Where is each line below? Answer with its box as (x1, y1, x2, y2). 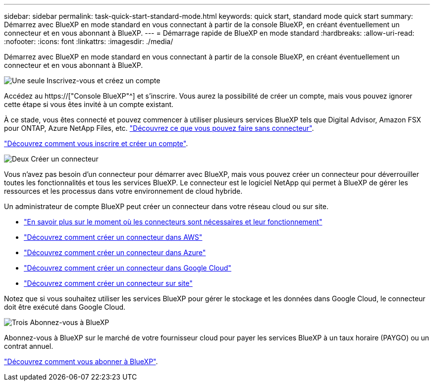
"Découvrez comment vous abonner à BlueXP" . (4, 357, 158, 366)
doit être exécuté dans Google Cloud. (4, 303, 126, 311)
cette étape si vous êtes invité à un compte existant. (4, 100, 174, 109)
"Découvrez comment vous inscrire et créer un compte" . (4, 139, 188, 148)
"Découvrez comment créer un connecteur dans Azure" (24, 248, 206, 257)
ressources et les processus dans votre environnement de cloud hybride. (4, 187, 243, 195)
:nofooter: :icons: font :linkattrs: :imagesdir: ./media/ (4, 37, 173, 46)
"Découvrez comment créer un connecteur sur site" (24, 279, 193, 287)
